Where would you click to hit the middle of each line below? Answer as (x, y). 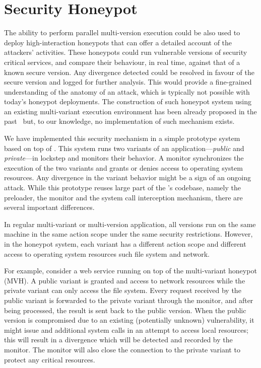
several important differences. (49, 207)
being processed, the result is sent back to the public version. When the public (125, 310)
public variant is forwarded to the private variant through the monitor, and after (129, 300)
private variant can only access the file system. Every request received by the (123, 290)
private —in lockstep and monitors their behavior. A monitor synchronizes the (124, 158)
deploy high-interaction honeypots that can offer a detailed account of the (118, 42)
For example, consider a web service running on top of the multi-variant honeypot (130, 271)
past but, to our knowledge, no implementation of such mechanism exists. (119, 121)
